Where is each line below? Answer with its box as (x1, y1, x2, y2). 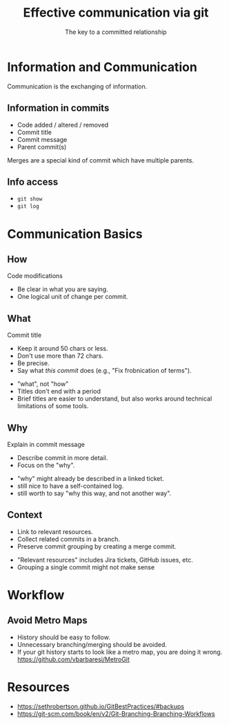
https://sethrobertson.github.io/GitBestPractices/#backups (17, 702, 185, 710)
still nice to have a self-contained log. (17, 481, 124, 490)
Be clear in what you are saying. (17, 285, 108, 293)
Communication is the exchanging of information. (7, 82, 148, 91)
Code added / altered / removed (17, 120, 109, 129)
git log (17, 203, 39, 210)
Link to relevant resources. (17, 527, 93, 535)
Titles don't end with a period (17, 387, 101, 396)
